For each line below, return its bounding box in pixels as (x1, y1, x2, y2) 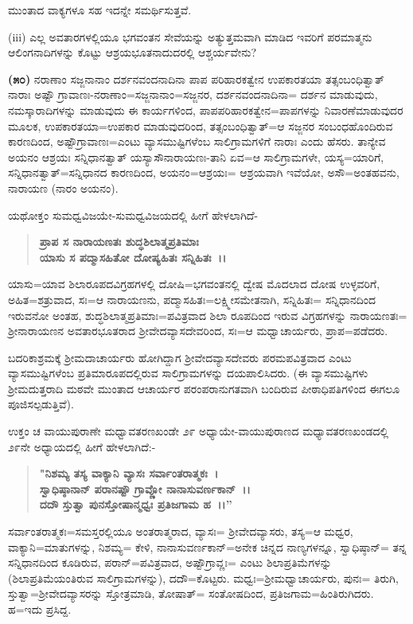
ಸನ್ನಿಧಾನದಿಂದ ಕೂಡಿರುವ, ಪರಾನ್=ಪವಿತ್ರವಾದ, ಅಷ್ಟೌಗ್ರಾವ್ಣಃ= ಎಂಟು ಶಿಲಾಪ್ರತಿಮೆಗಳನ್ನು (8, 554, 332, 571)
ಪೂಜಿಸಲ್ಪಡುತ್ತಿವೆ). (8, 396, 74, 412)
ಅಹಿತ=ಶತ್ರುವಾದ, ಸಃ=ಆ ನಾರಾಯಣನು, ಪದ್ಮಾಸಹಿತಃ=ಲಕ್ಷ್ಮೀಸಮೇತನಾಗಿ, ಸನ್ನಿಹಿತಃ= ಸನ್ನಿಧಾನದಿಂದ (8, 291, 376, 307)
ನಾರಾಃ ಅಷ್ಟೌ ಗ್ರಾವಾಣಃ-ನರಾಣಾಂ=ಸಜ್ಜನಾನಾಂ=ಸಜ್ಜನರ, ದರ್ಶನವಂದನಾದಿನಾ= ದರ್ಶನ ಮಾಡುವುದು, (8, 86, 378, 103)
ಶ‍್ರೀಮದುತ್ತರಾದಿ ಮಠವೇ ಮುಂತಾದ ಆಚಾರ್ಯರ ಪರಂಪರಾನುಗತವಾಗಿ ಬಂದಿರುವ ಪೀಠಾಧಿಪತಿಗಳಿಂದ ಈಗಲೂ (8, 380, 400, 396)
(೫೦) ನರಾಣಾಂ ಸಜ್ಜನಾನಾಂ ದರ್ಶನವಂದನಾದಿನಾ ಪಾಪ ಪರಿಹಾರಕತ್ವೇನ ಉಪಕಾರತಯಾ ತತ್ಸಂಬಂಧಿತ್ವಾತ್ (8, 70, 384, 87)
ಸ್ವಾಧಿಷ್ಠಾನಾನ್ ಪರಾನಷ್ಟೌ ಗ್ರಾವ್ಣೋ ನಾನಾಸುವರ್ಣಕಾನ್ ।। (39, 480, 251, 497)
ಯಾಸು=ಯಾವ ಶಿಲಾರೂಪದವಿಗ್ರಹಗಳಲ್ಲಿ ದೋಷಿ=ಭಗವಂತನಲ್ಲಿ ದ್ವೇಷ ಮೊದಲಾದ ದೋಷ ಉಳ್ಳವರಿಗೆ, (8, 275, 380, 292)
